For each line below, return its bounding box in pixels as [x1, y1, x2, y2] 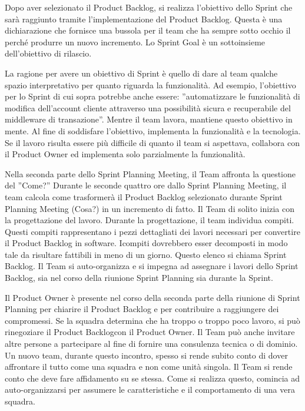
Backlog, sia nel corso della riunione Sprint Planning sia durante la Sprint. [5, 271, 273, 284]
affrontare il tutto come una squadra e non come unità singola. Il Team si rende [5, 360, 293, 373]
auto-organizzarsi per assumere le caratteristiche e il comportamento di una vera [5, 383, 295, 396]
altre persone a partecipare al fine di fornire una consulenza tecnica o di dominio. [5, 337, 298, 350]
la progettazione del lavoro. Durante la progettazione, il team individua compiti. [5, 214, 294, 226]
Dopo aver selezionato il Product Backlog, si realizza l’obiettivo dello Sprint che [5, 1, 293, 13]
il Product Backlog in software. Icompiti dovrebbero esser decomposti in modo [5, 237, 288, 249]
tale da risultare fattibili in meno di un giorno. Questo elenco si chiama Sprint [5, 248, 287, 260]
